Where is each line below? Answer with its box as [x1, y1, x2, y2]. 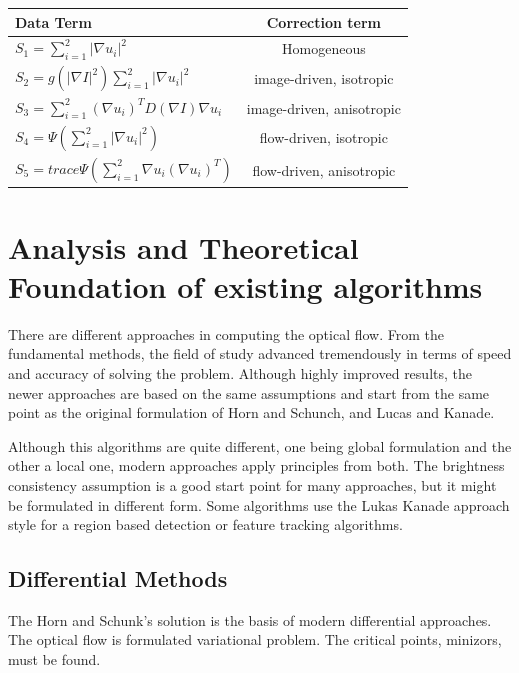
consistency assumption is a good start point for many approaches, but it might [8, 474, 497, 495]
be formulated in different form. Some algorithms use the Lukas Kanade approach [8, 494, 510, 515]
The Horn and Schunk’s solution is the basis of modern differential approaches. [8, 609, 492, 630]
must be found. [8, 649, 101, 670]
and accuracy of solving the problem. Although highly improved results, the [8, 362, 472, 383]
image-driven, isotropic [254, 68, 394, 89]
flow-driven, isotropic [259, 127, 388, 148]
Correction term [266, 11, 381, 32]
